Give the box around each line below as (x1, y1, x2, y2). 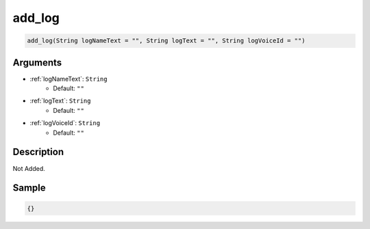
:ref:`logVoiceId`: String (29, 119, 101, 127)
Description (12, 146, 64, 158)
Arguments (12, 57, 62, 68)
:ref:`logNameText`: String (29, 75, 108, 83)
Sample (12, 182, 46, 194)
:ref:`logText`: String (29, 96, 91, 105)
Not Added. (12, 164, 46, 172)
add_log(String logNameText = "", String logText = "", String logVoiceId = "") (27, 37, 306, 44)
